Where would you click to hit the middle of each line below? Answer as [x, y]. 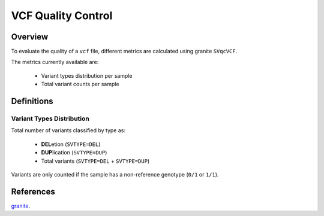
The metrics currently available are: [55, 62]
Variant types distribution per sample [87, 75]
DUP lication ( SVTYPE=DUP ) [74, 153]
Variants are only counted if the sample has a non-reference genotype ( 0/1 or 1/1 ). [115, 174]
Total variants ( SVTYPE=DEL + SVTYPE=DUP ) [95, 161]
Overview [30, 37]
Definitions [32, 101]
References [33, 191]
